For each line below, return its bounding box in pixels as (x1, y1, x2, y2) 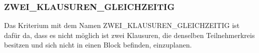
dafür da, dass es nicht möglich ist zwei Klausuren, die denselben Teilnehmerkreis (4, 29, 255, 40)
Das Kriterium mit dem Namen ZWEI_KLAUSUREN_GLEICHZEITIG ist (4, 20, 240, 30)
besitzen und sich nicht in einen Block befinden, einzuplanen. (4, 39, 192, 50)
